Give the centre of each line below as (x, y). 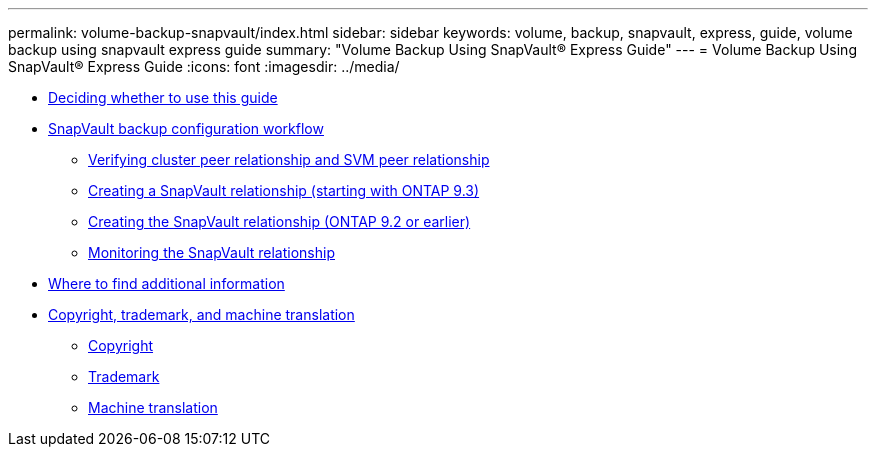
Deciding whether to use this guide (163, 97)
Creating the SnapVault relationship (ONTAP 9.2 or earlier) (279, 221)
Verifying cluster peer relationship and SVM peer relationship (289, 159)
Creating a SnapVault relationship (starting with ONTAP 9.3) (284, 190)
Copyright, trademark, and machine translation (201, 314)
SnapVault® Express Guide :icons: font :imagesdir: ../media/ (204, 66)
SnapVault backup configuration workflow (186, 128)
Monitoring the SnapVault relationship (211, 252)
